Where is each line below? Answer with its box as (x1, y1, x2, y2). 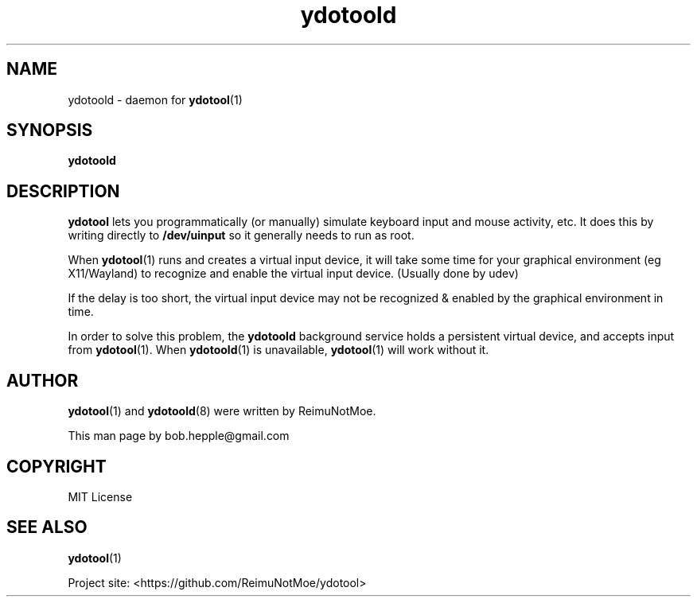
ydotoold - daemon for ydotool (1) (68, 92, 243, 107)
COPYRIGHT (6, 456, 107, 477)
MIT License (68, 489, 133, 504)
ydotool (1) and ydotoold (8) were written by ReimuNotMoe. (68, 404, 376, 418)
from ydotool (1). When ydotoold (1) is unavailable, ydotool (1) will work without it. (68, 343, 489, 357)
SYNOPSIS (6, 120, 93, 141)
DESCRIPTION (6, 181, 120, 201)
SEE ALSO (6, 517, 88, 538)
